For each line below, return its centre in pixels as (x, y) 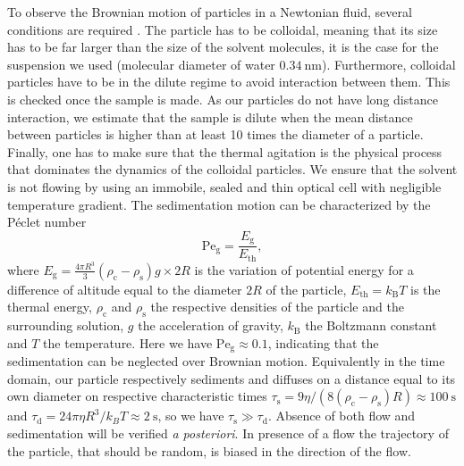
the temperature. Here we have (128, 342)
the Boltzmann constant (371, 325)
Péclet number (47, 222)
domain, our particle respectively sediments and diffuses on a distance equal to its (232, 378)
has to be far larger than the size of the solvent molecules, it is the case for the (223, 47)
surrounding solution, (66, 325)
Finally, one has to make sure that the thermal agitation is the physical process (225, 151)
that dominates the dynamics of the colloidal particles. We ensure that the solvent (232, 169)
